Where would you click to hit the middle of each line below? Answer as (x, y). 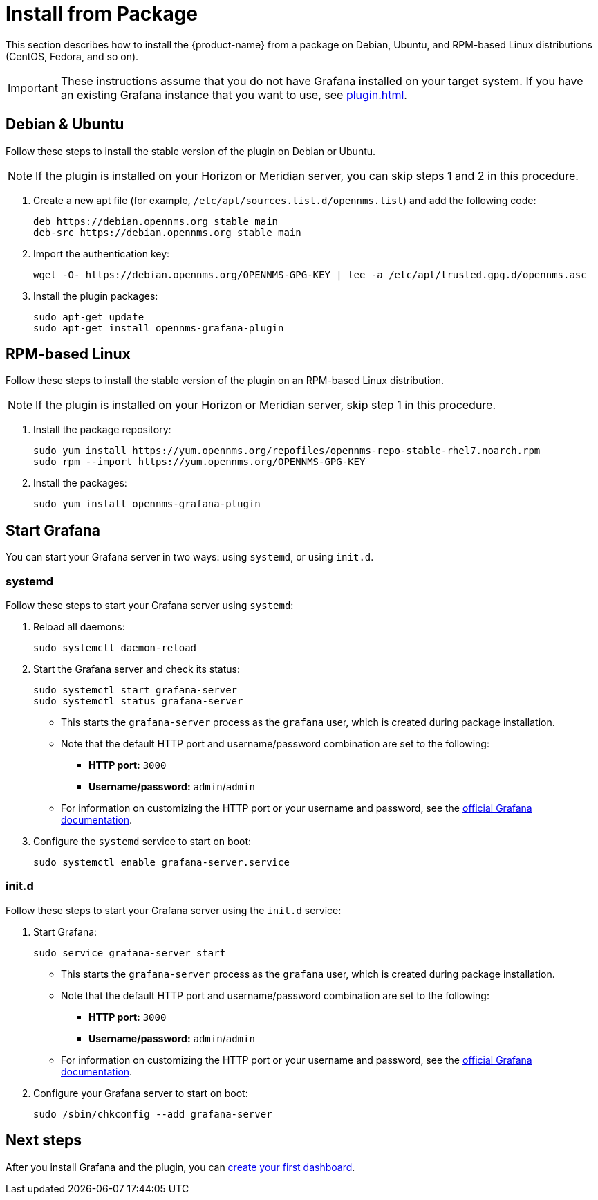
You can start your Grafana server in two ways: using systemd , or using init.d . (190, 557)
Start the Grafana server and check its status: (137, 669)
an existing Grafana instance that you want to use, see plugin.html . (234, 94)
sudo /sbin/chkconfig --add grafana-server (153, 1114)
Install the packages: (80, 483)
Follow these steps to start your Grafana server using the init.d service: (174, 910)
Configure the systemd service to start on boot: (142, 842)
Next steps (44, 1140)
